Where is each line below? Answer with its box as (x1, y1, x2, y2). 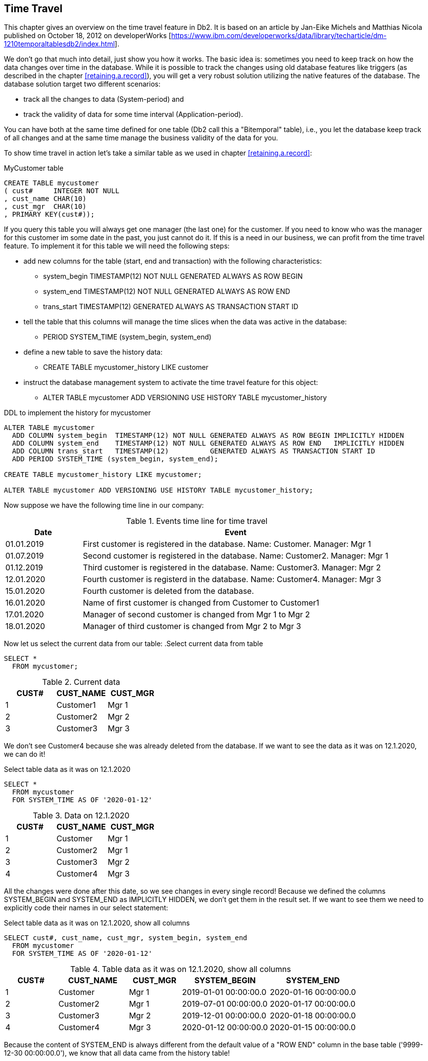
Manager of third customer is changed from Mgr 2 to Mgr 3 (83, 621, 301, 632)
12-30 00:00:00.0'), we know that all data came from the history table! (4, 1049, 230, 1058)
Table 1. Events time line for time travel (126, 516, 268, 526)
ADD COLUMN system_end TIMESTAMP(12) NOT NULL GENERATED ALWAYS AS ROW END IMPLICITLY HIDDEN (12, 439, 404, 448)
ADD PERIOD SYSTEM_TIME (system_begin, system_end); (12, 455, 219, 463)
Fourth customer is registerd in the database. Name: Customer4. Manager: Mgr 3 (83, 574, 382, 585)
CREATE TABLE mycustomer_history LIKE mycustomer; (4, 471, 202, 479)
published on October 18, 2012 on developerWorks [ (4, 31, 171, 40)
